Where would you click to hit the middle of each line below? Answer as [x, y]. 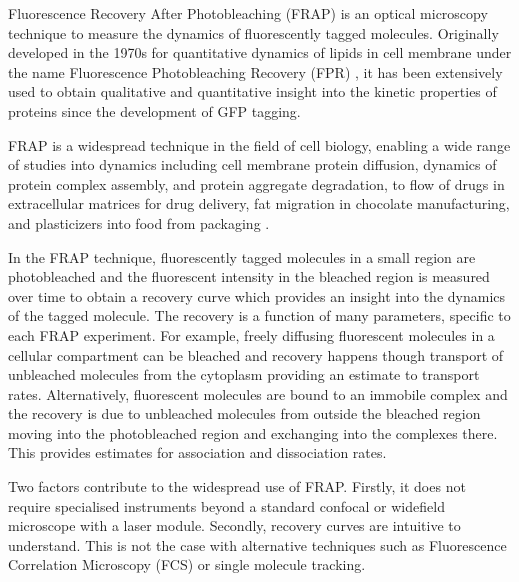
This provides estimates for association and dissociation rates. [197, 452]
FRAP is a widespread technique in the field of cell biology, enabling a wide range [259, 144]
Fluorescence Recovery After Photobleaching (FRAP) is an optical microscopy [248, 13]
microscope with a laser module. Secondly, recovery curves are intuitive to [234, 525]
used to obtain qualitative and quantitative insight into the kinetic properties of [252, 91]
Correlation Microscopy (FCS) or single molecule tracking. [187, 564]
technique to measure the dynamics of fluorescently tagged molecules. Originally [253, 32]
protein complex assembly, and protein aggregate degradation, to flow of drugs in [256, 183]
